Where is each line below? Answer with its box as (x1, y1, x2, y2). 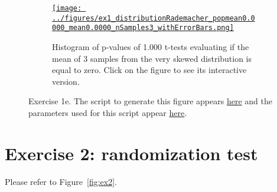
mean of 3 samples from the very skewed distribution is (52, 52, 252, 64)
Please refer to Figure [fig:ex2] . (5, 175, 118, 187)
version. (52, 75, 80, 87)
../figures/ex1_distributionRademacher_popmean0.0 (52, 14, 255, 22)
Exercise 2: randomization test (5, 141, 258, 165)
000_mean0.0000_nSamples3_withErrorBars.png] (52, 24, 234, 32)
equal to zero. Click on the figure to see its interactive (52, 64, 247, 76)
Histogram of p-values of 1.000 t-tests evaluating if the (52, 40, 249, 52)
